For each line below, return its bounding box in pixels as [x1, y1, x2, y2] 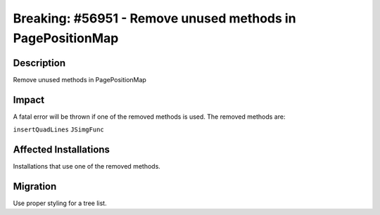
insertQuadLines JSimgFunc [13, 126, 105, 133]
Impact [13, 93, 45, 105]
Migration [13, 180, 57, 193]
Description [13, 57, 66, 69]
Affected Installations [13, 143, 110, 155]
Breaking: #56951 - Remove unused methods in [13, 11, 296, 26]
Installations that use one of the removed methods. [13, 162, 161, 171]
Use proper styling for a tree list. [13, 199, 107, 207]
